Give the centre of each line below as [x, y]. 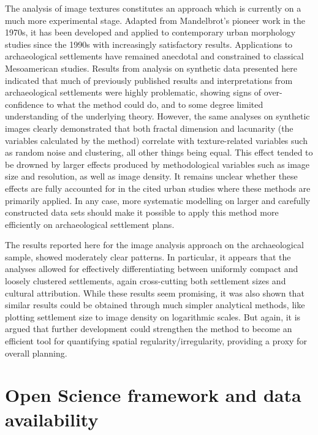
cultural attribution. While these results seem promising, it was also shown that [155, 293]
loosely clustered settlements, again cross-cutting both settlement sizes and [146, 281]
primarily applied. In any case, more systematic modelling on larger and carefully [158, 200]
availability [52, 419]
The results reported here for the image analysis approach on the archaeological [154, 245]
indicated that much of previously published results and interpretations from [149, 80]
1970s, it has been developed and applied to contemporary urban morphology [150, 32]
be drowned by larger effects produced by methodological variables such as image [157, 164]
